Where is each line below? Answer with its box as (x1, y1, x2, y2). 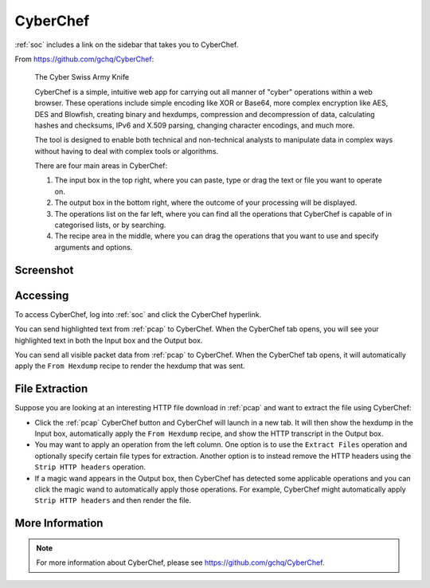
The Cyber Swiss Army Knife (34, 73, 130, 82)
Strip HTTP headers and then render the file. (34, 496, 192, 505)
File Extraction (14, 382, 88, 396)
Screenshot (14, 263, 74, 276)
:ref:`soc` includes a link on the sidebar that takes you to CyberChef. (14, 40, 239, 49)
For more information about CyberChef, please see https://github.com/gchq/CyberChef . (36, 558, 325, 567)
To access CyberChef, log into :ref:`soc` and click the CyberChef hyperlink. (14, 309, 262, 319)
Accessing (14, 288, 69, 302)
